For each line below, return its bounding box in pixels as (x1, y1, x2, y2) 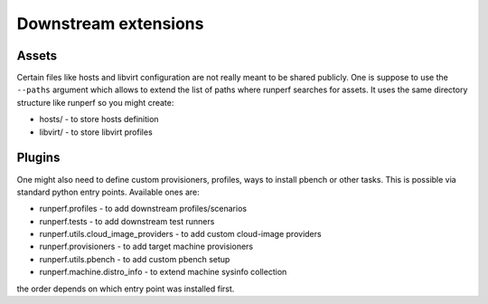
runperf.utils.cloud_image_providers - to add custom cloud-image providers (39, 229, 322, 240)
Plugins (16, 150, 61, 166)
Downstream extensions (16, 14, 204, 33)
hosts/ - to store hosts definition (39, 114, 159, 125)
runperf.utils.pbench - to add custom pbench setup (39, 253, 230, 264)
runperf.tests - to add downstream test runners (39, 215, 215, 226)
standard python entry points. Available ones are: (16, 186, 201, 197)
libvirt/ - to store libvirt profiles (39, 127, 153, 138)
